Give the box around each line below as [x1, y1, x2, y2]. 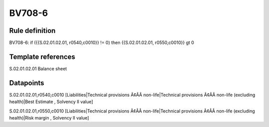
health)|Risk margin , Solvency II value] [9, 115, 89, 121]
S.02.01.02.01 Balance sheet [9, 65, 67, 72]
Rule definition [9, 26, 56, 35]
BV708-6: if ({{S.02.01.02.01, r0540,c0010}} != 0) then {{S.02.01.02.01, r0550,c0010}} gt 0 [9, 40, 194, 46]
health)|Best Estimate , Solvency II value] [9, 99, 93, 105]
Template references [9, 52, 76, 61]
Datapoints [9, 79, 44, 87]
